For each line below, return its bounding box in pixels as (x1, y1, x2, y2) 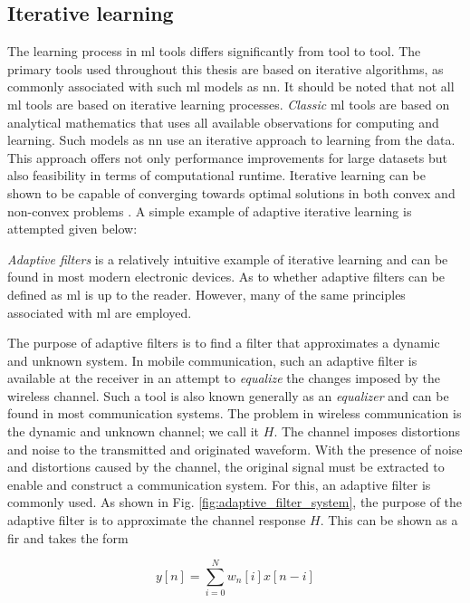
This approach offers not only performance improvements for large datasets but (7, 148, 447, 167)
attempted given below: (7, 219, 138, 238)
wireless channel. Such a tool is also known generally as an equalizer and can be (7, 386, 449, 405)
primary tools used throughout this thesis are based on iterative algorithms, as (7, 59, 444, 78)
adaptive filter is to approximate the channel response (7, 511, 306, 530)
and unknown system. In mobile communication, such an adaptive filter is (7, 350, 417, 369)
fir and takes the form (7, 528, 129, 547)
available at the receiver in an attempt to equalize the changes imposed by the (7, 368, 440, 388)
